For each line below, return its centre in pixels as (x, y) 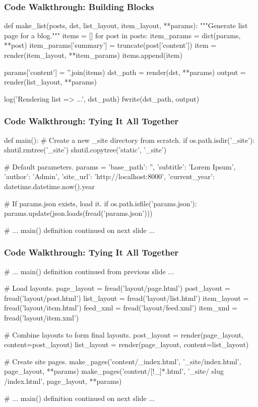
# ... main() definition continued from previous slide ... (89, 271)
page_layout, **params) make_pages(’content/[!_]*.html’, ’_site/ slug (114, 371)
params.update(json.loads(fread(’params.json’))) (78, 213)
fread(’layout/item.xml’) (42, 317)
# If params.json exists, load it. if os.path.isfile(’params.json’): (101, 203)
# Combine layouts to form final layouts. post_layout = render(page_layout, (124, 334)
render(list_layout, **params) (50, 82)
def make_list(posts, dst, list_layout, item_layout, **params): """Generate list (126, 25)
